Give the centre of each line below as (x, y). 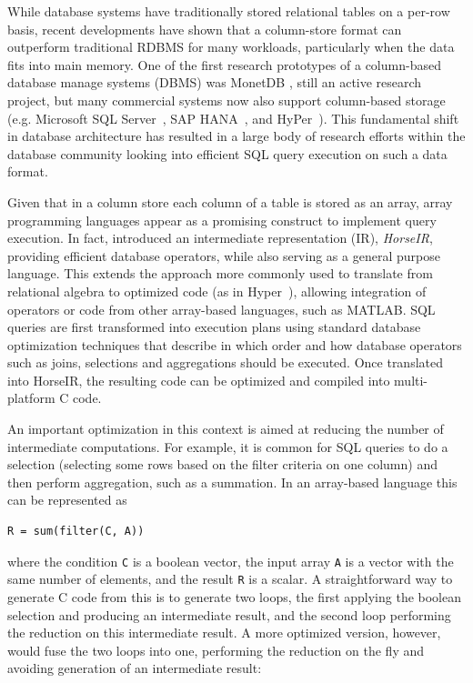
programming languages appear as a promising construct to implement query (222, 220)
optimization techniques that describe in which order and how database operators (235, 344)
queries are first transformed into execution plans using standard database (214, 327)
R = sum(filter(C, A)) (76, 532)
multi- (411, 380)
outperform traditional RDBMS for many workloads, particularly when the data (231, 47)
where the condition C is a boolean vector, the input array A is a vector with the (231, 561)
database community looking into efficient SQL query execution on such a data (227, 153)
